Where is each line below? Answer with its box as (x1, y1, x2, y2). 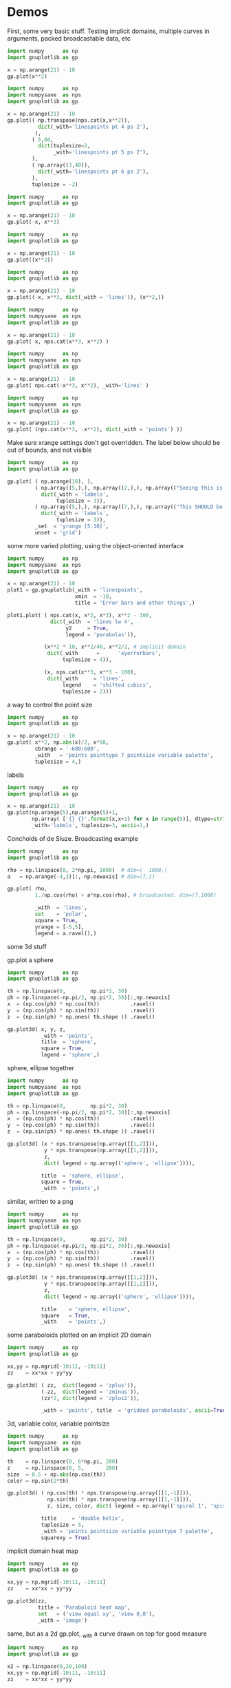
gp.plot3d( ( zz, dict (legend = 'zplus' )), (7, 1382, 137, 1388)
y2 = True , (65, 625, 109, 632)
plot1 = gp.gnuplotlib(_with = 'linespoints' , (7, 587, 143, 594)
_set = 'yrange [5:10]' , (34, 523, 109, 530)
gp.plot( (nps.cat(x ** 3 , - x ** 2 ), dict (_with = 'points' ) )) (7, 426, 184, 433)
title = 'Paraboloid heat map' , (37, 1604, 131, 1611)
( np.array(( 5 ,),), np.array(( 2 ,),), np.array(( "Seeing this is (34, 484, 223, 491)
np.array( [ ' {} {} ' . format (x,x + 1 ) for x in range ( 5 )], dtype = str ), (32, 815, 229, 823)
